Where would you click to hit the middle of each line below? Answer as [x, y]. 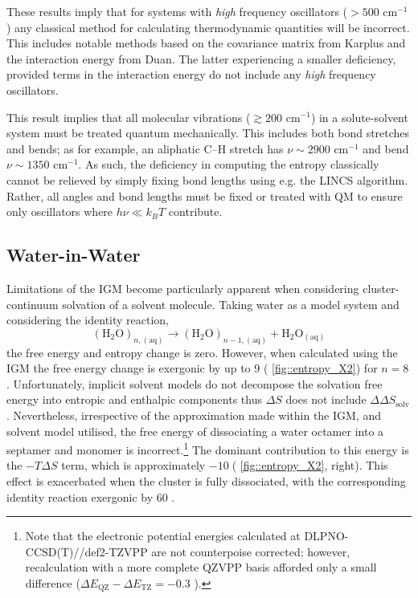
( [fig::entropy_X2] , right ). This [310, 465]
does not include [326, 399]
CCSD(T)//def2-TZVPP [86, 551]
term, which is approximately [133, 465]
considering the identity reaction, [88, 320]
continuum [33, 304]
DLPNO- [326, 536]
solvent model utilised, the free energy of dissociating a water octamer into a [195, 431]
